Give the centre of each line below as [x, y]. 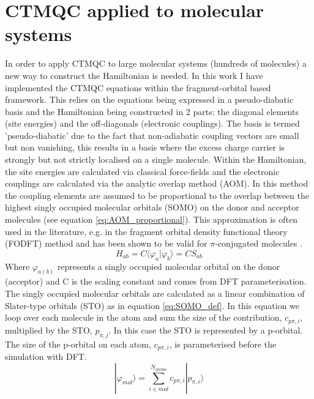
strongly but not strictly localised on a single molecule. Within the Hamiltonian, [156, 159]
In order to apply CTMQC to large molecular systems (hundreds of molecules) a [156, 63]
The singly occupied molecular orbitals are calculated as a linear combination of [155, 293]
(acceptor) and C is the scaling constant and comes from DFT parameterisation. [156, 281]
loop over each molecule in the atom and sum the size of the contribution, [144, 317]
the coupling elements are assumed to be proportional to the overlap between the [157, 195]
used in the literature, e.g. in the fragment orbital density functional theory [146, 231]
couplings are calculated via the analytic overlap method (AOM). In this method [157, 183]
